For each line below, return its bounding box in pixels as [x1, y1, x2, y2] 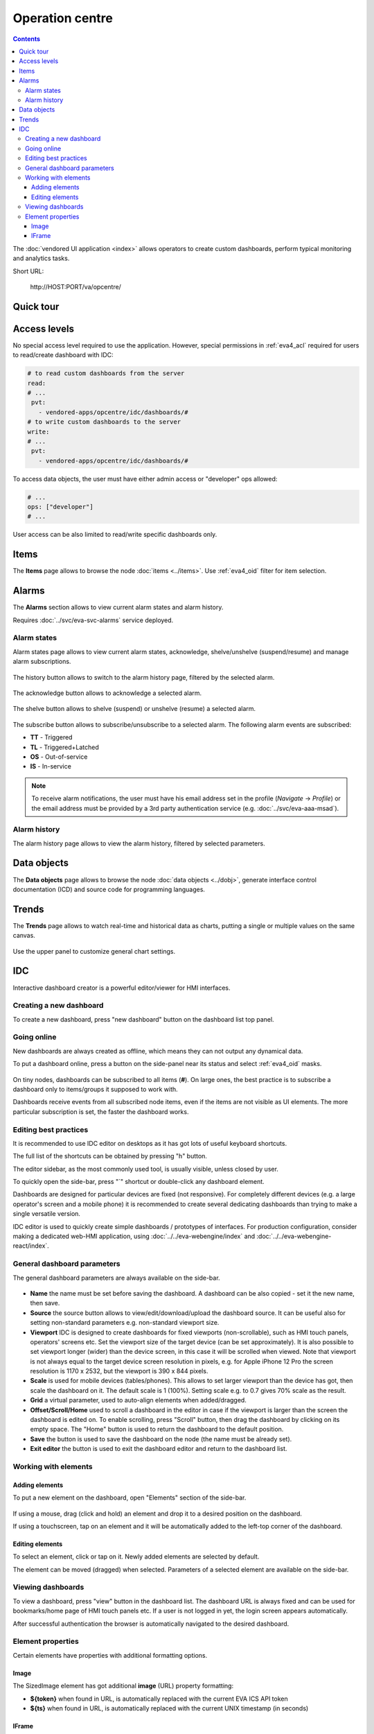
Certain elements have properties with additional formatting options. [12, 1651, 208, 1659]
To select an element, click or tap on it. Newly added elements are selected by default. [12, 1552, 260, 1561]
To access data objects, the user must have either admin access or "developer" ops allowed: [12, 474, 278, 483]
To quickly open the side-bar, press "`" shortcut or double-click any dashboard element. [12, 1178, 265, 1186]
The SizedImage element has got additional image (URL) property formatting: [12, 1682, 234, 1690]
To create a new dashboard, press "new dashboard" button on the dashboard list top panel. [12, 1015, 274, 1023]
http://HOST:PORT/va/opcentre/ [30, 282, 121, 291]
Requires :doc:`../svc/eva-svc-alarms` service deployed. [12, 616, 174, 624]
